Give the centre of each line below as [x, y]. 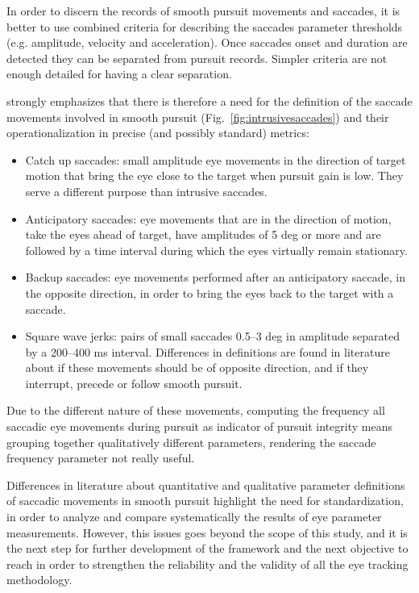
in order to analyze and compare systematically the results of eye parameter [194, 517]
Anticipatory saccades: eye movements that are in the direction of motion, [208, 218]
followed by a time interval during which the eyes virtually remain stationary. [216, 250]
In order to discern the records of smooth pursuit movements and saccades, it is [203, 10]
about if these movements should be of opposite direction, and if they [197, 367]
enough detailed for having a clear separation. [119, 74]
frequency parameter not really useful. [101, 458]
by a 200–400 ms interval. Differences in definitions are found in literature [207, 351]
